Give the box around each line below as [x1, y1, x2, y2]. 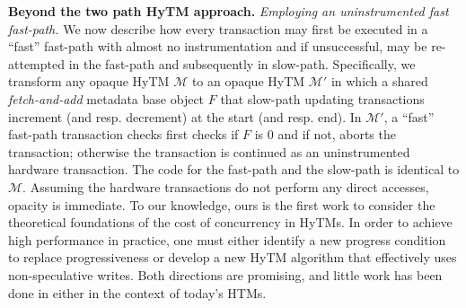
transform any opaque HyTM [8, 72, 170, 91]
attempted [8, 54, 65, 73]
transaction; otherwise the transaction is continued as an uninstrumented [8, 142, 410, 161]
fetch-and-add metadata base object [8, 89, 205, 108]
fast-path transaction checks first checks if [8, 125, 239, 144]
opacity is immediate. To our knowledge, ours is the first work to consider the [8, 195, 435, 214]
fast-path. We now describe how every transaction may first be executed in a [8, 19, 428, 38]
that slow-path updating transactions [220, 89, 425, 108]
